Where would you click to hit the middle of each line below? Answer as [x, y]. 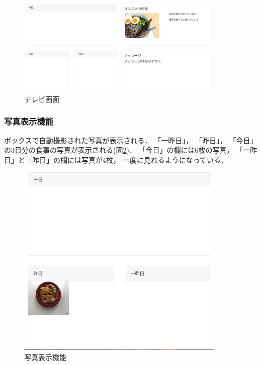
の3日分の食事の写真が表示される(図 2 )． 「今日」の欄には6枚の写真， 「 [124, 150]
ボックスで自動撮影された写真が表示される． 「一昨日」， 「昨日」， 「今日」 [131, 140]
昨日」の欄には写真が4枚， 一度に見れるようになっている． [130, 159]
